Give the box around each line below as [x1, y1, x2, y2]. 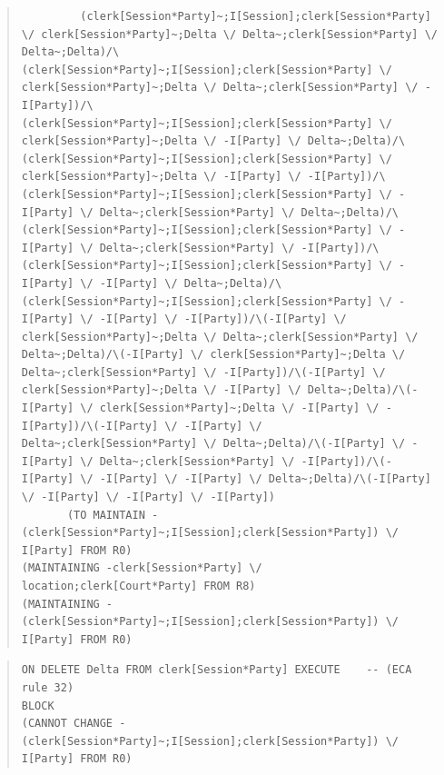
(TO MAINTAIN [66, 508, 145, 522]
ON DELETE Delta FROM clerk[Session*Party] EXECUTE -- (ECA [21, 663, 412, 677]
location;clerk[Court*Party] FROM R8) [21, 580, 256, 592]
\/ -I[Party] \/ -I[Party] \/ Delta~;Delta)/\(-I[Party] [80, 472, 431, 486]
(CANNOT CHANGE [21, 717, 113, 730]
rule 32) [21, 681, 74, 694]
